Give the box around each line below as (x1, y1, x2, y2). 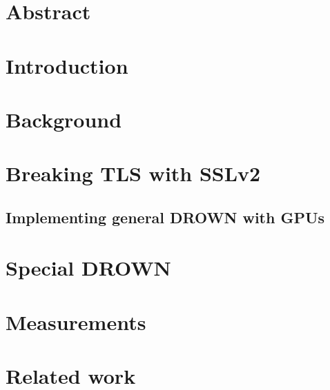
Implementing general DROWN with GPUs (6, 206, 325, 227)
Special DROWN (6, 254, 171, 282)
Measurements (6, 307, 146, 336)
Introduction (6, 51, 128, 79)
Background (6, 105, 122, 133)
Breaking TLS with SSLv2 (6, 159, 261, 187)
